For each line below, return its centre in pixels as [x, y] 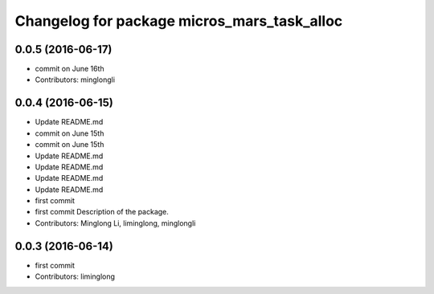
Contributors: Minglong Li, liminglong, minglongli [115, 223]
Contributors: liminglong [75, 276]
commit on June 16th [70, 69]
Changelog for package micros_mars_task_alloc [179, 21]
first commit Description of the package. [102, 212]
